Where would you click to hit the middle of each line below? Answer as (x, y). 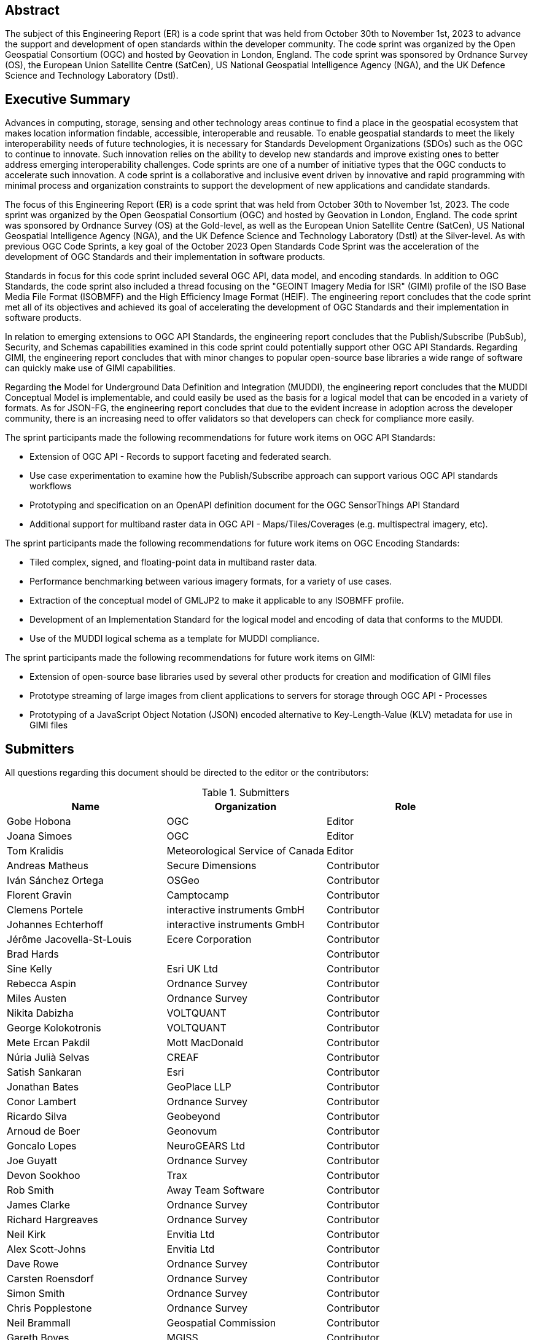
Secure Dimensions (212, 866)
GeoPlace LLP (199, 1087)
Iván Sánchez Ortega (55, 881)
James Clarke (38, 1205)
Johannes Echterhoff (55, 925)
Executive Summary (68, 99)
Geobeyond (193, 1117)
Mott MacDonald (205, 1043)
